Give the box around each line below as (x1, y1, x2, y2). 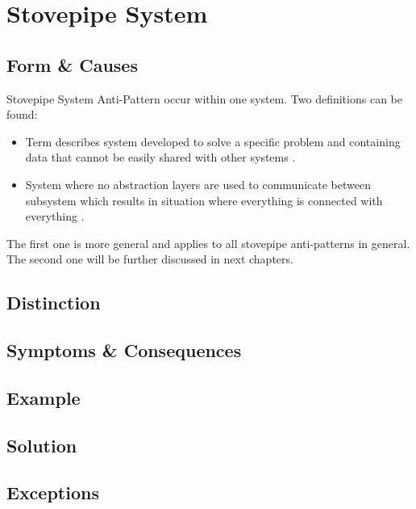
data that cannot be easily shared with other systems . (25, 149, 296, 166)
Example (6, 385, 81, 410)
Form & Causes (6, 52, 138, 77)
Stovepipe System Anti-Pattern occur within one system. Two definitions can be (6, 90, 402, 107)
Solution (6, 432, 77, 457)
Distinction (6, 290, 101, 315)
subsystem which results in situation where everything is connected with (25, 191, 383, 208)
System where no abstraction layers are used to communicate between (25, 175, 371, 192)
